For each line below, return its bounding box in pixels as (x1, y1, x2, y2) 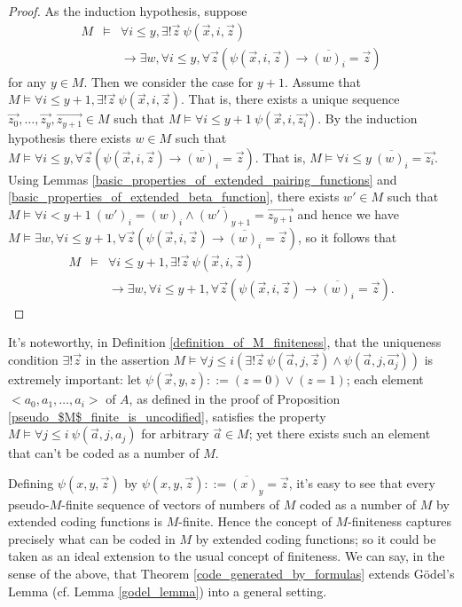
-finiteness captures (348, 512, 452, 531)
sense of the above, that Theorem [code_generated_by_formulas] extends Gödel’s (8, 564, 455, 583)
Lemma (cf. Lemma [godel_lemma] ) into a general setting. (8, 581, 327, 600)
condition (8, 351, 59, 369)
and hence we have (297, 205, 399, 224)
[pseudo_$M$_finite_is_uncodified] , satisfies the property (8, 406, 326, 425)
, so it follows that (297, 227, 397, 246)
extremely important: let (8, 370, 142, 389)
